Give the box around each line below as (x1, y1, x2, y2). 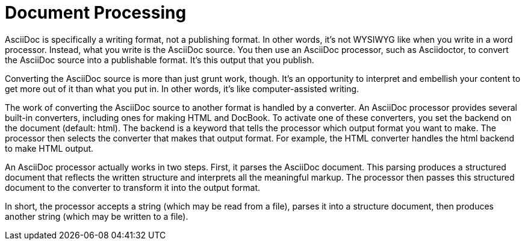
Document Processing (5, 2, 187, 23)
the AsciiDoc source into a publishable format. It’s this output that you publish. (5, 54, 314, 65)
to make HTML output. (5, 143, 94, 154)
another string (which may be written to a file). (5, 211, 188, 222)
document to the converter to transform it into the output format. (5, 182, 261, 193)
